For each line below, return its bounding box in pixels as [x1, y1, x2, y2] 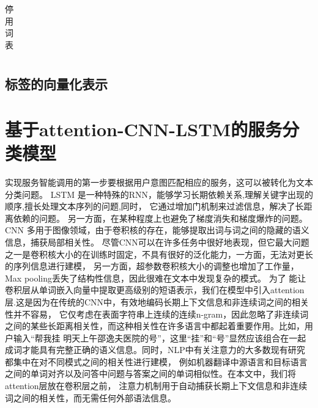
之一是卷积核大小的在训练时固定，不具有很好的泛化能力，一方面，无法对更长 [5, 247, 313, 260]
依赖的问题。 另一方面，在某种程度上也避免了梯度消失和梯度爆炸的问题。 [13, 211, 308, 224]
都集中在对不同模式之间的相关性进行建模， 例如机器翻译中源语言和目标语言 [5, 355, 308, 368]
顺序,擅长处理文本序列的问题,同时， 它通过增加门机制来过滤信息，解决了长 [5, 200, 304, 213]
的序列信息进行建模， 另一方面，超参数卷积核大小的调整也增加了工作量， [5, 260, 299, 272]
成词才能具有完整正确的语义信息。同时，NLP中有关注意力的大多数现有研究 [5, 343, 305, 356]
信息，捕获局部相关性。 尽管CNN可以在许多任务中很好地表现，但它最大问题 [5, 235, 309, 248]
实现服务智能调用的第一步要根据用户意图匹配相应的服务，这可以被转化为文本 [5, 175, 313, 188]
